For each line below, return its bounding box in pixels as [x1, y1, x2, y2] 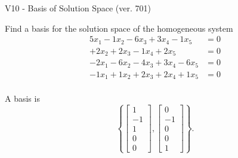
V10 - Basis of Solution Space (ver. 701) [5, 2, 151, 14]
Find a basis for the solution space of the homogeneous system [5, 22, 233, 34]
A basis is [5, 92, 40, 105]
